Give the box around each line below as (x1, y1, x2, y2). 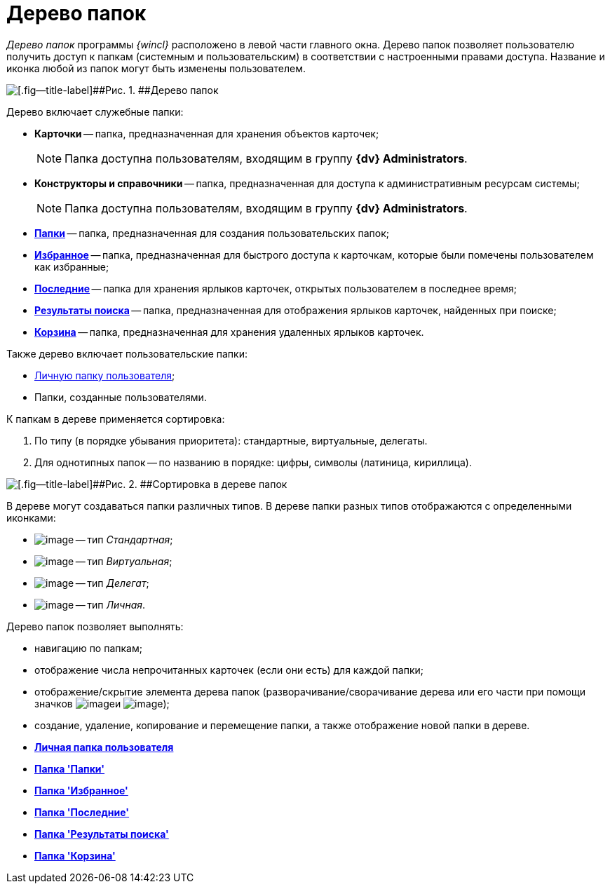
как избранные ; (34, 260, 109, 273)
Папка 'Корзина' (34, 849, 116, 862)
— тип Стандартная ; (75, 533, 173, 545)
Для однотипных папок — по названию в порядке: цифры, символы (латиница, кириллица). (34, 456, 472, 468)
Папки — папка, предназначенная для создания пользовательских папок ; (34, 226, 390, 239)
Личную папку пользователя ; (34, 369, 175, 381)
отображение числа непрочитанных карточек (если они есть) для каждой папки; (34, 663, 424, 676)
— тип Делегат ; (75, 576, 149, 589)
